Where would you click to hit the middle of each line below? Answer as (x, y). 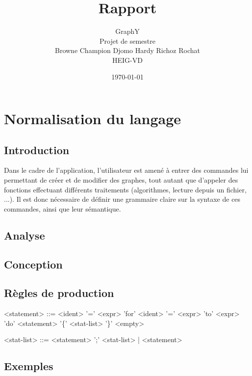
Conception (33, 264)
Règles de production (59, 293)
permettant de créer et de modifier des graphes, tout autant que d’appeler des (121, 180)
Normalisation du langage (93, 119)
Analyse (25, 235)
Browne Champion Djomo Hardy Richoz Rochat (127, 50)
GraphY (127, 31)
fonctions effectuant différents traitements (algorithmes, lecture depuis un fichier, (125, 189)
